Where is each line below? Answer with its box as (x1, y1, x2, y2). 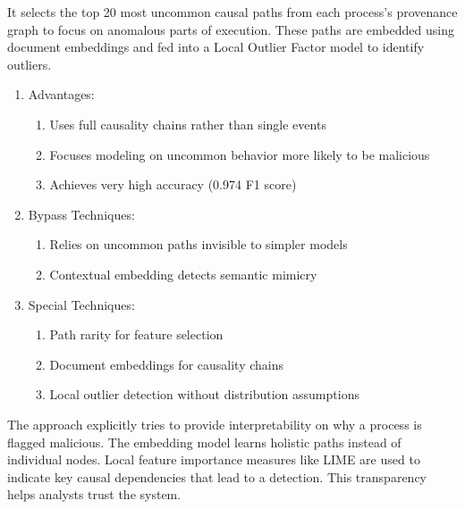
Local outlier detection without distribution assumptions (49, 385, 359, 404)
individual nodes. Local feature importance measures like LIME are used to (7, 450, 420, 469)
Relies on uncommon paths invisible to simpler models (49, 235, 348, 254)
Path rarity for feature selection (49, 325, 224, 344)
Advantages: (28, 85, 95, 104)
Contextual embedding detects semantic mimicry (49, 264, 317, 283)
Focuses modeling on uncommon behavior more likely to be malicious (49, 145, 430, 163)
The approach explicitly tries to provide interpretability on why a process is (7, 414, 422, 433)
